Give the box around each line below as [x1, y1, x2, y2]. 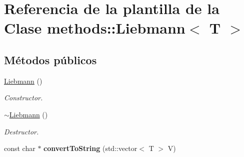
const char [4, 143, 35, 153]
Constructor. [4, 92, 43, 103]
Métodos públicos [4, 52, 97, 67]
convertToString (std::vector [43, 143, 137, 153]
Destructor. [4, 126, 39, 136]
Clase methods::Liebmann [4, 18, 185, 38]
